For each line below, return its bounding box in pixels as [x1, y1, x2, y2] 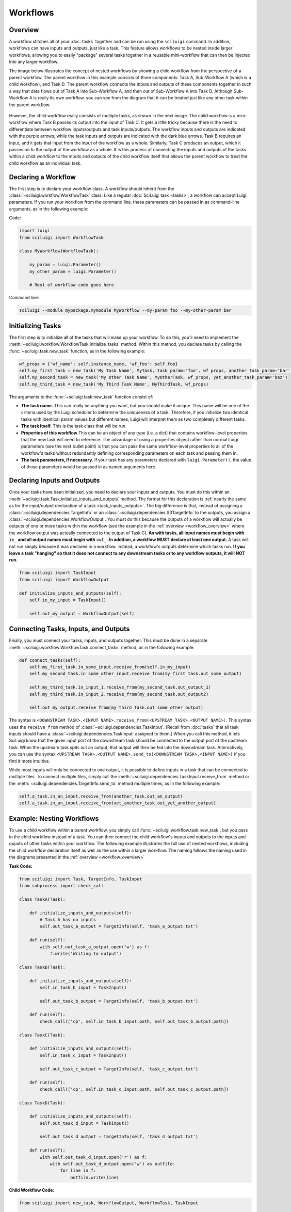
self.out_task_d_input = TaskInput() [39, 1120, 129, 1126]
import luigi [19, 228, 50, 234]
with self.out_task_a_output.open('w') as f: [39, 944, 150, 950]
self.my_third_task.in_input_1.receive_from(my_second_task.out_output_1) [29, 685, 211, 690]
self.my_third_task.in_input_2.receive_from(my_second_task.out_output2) [29, 691, 209, 697]
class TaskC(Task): [19, 1032, 65, 1037]
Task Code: [9, 863, 32, 869]
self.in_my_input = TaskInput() [29, 597, 107, 603]
